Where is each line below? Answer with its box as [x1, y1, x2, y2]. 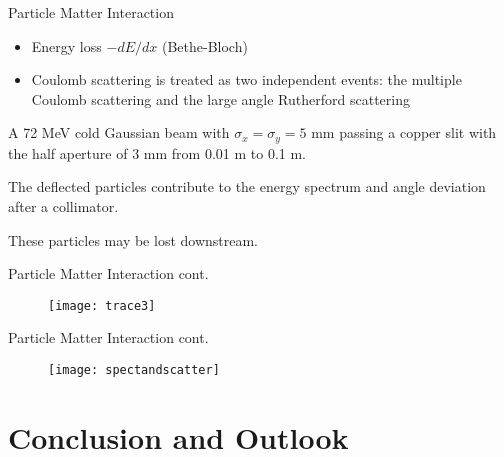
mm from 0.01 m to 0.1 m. [143, 142, 306, 163]
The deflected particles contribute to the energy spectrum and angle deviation [8, 176, 486, 197]
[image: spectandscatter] [48, 363, 220, 378]
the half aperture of [8, 142, 128, 163]
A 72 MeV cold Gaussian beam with [8, 122, 230, 143]
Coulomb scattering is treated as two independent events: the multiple [31, 69, 462, 90]
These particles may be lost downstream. [8, 229, 259, 250]
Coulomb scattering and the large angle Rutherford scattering [31, 88, 410, 109]
